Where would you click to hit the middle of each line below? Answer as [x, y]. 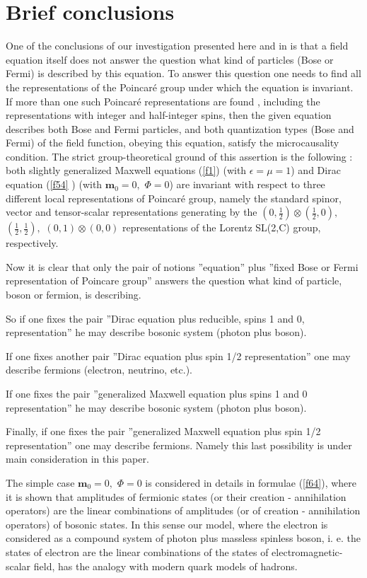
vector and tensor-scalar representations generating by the [132, 212]
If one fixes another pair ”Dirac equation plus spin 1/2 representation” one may [178, 356]
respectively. [32, 243]
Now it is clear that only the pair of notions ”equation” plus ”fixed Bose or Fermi [182, 266]
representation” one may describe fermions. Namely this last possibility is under [179, 445]
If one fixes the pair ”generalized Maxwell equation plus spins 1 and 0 [157, 393]
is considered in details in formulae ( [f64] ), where [251, 482]
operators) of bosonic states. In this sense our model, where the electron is [167, 524]
